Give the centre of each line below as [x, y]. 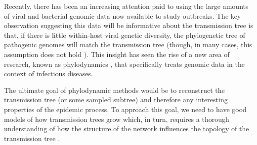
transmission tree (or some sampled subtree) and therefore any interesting [116, 100]
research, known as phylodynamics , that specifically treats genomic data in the [125, 64]
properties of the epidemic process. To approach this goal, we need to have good [125, 109]
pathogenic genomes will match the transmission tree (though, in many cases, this [128, 44]
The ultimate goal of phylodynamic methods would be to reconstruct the [114, 90]
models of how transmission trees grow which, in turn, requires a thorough [117, 119]
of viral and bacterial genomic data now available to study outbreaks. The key [123, 15]
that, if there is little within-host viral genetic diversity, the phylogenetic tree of [125, 35]
